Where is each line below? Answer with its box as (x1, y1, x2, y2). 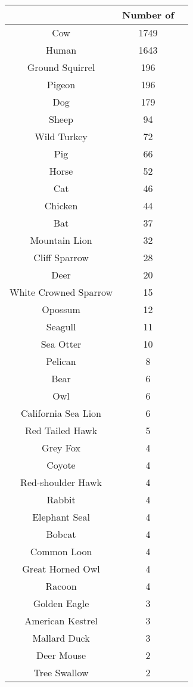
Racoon (45, 579, 77, 593)
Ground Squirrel (27, 60, 95, 74)
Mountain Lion (30, 233, 92, 247)
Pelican (46, 354, 76, 368)
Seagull (46, 320, 76, 333)
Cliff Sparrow (33, 250, 89, 264)
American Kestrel (24, 614, 98, 627)
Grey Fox (42, 441, 80, 454)
